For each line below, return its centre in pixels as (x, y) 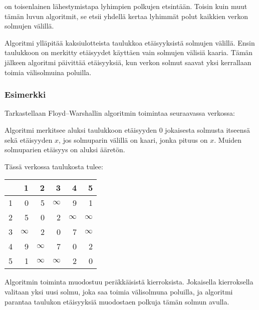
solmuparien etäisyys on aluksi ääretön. (65, 149)
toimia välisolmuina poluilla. (48, 72)
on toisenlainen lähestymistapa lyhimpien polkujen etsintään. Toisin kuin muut (126, 6)
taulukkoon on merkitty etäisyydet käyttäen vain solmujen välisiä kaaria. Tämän (129, 52)
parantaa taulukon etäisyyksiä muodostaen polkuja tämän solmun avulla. (117, 301)
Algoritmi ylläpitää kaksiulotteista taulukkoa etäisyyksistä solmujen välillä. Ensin (130, 42)
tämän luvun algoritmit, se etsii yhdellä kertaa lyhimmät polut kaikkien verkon (126, 16)
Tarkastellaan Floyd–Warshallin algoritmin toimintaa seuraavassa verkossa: (120, 113)
